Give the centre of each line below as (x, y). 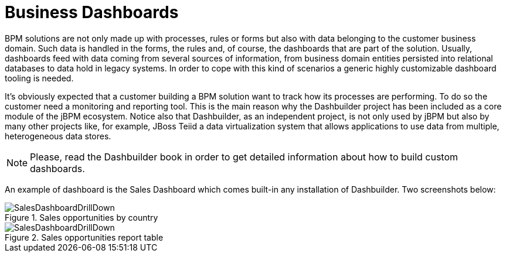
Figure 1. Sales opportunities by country (81, 217)
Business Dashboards (92, 12)
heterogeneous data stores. (58, 136)
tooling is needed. (39, 78)
